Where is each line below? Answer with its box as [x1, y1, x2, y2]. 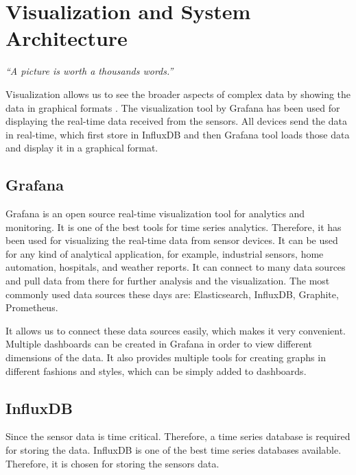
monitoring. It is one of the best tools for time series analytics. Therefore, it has [5, 219, 342, 234]
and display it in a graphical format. [5, 141, 158, 155]
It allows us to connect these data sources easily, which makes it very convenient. [5, 323, 346, 337]
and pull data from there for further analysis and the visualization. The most [5, 273, 330, 288]
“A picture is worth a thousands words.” [5, 64, 174, 78]
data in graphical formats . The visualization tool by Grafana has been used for [5, 100, 340, 114]
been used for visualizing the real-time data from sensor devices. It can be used [5, 233, 338, 247]
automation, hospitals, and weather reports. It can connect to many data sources [5, 260, 346, 274]
